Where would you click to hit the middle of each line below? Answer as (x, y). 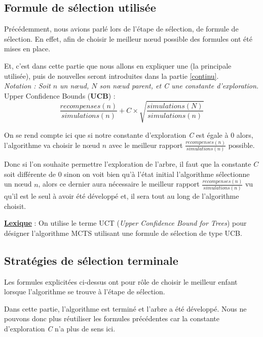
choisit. (15, 206)
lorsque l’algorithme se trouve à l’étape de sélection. (85, 292)
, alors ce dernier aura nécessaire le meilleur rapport (119, 184)
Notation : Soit (27, 86)
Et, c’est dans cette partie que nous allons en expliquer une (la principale (118, 65)
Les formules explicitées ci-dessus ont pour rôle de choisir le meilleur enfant (121, 281)
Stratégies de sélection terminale (91, 260)
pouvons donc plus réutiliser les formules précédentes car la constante (112, 318)
